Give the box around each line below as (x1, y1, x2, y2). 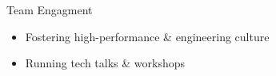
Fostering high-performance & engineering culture (25, 28, 270, 44)
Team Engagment (6, 2, 93, 17)
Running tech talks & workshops (25, 55, 185, 71)
